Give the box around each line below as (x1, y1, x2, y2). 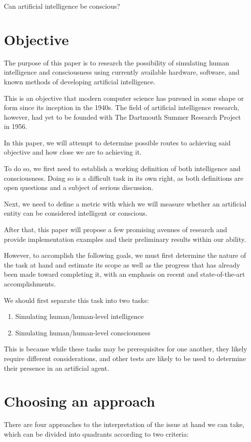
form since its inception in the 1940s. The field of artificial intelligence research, (4, 102, 239, 112)
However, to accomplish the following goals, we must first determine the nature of (4, 250, 246, 260)
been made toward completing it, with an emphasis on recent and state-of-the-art (4, 269, 245, 279)
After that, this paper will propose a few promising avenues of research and (4, 224, 227, 235)
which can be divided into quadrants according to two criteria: (4, 428, 189, 439)
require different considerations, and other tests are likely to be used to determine (4, 353, 246, 363)
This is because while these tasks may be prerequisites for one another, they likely (4, 344, 247, 354)
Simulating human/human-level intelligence (15, 311, 144, 321)
